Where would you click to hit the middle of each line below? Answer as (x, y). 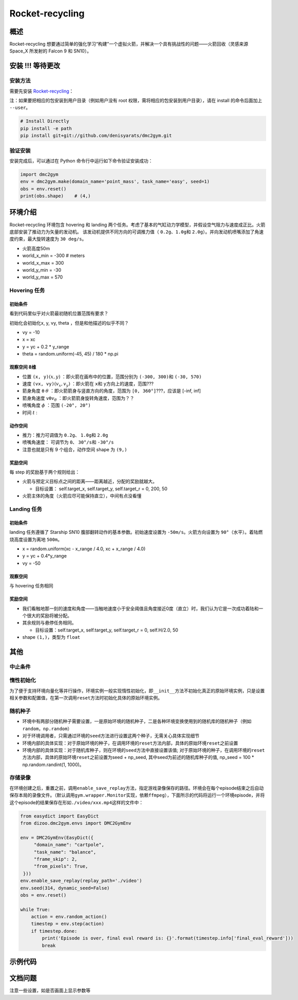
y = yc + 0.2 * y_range (46, 346)
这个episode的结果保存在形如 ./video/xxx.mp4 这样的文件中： (76, 802)
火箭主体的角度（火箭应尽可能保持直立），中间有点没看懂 (82, 496)
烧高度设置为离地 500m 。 (36, 539)
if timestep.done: (54, 931)
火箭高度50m (36, 248)
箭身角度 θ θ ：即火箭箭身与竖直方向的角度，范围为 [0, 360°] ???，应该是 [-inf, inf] (112, 391)
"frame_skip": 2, (55, 859)
